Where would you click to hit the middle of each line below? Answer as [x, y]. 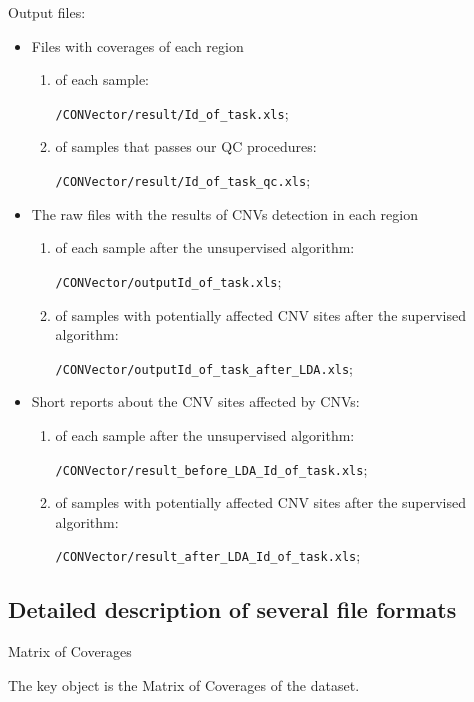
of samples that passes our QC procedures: [186, 146]
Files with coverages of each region [137, 45]
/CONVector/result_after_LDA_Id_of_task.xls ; [208, 555]
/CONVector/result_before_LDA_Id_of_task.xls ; [211, 468]
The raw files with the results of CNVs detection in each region [224, 213]
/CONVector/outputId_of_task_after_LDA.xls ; [204, 367]
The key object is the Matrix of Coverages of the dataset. [184, 684]
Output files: [47, 12]
